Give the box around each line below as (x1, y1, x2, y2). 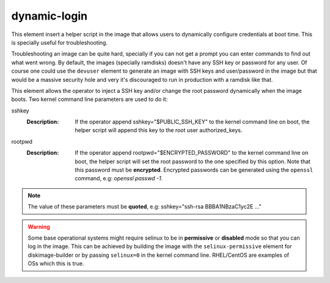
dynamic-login (11, 9, 88, 23)
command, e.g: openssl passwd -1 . (75, 175, 163, 182)
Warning (28, 223, 50, 230)
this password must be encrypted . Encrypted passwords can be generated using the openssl (75, 166, 313, 174)
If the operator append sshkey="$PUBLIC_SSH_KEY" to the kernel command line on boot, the (75, 118, 310, 125)
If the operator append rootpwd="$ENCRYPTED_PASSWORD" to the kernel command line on (75, 149, 309, 156)
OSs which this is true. (28, 260, 84, 267)
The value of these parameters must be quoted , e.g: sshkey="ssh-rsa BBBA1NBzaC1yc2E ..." (28, 203, 262, 210)
